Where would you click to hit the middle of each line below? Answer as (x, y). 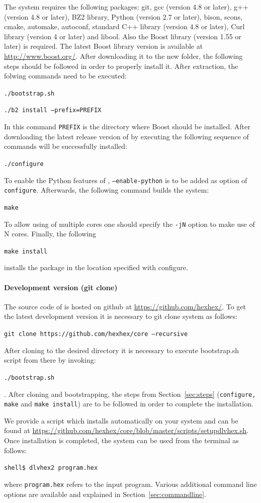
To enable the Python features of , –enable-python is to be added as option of (126, 180)
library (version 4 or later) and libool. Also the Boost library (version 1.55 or (123, 36)
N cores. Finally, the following (50, 234)
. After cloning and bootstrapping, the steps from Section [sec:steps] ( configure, (130, 394)
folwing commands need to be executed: (65, 76)
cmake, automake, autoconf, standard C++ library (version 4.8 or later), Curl (124, 26)
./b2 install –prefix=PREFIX (53, 110)
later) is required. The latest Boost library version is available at (104, 46)
